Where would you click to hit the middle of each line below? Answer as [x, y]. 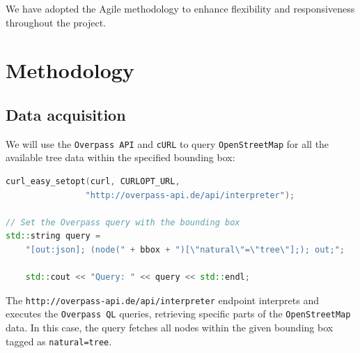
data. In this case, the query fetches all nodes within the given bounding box [170, 328]
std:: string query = [53, 236]
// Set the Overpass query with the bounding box [123, 222]
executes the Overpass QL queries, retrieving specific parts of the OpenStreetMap [178, 314]
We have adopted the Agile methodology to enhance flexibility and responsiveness [180, 8]
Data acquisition [66, 114]
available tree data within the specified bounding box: [120, 157]
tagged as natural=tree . [59, 341]
